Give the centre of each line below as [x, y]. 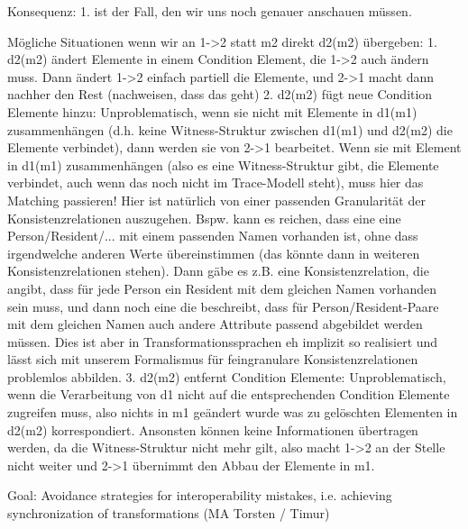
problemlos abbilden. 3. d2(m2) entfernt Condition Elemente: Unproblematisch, [227, 376]
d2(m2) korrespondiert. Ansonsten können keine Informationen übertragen [213, 429]
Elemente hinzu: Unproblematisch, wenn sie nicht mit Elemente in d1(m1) [212, 111]
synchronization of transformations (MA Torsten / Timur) [169, 513]
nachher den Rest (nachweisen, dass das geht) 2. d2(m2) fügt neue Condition [220, 94]
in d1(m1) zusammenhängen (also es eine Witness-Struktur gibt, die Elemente [223, 164]
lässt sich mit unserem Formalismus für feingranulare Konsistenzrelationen [213, 359]
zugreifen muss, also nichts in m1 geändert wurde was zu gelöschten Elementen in [233, 412]
